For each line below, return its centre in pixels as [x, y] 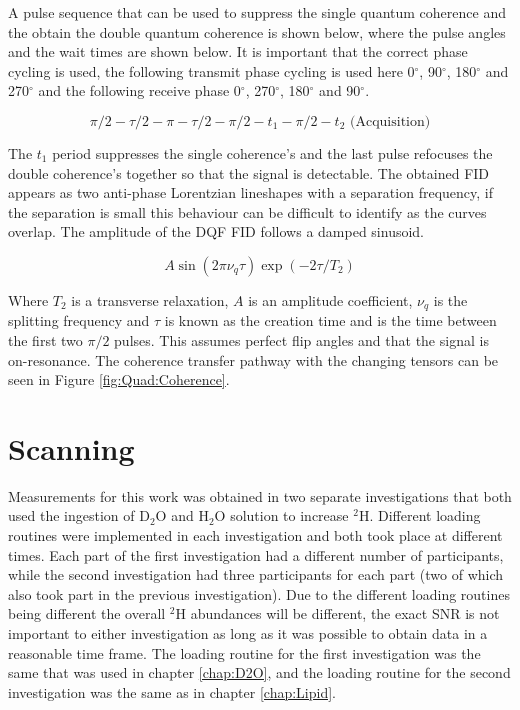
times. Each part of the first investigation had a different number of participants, [256, 554]
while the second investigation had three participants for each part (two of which [256, 574]
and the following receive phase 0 [139, 90]
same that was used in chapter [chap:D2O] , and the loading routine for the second [259, 672]
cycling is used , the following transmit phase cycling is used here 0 [211, 70]
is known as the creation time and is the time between [330, 320]
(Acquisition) [390, 121]
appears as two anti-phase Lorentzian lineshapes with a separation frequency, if [250, 192]
